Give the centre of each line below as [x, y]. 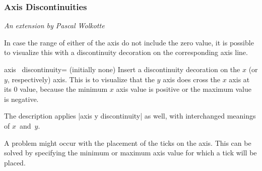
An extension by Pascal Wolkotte [54, 25]
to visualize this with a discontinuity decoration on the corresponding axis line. [126, 52]
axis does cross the [192, 79]
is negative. [21, 99]
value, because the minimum [64, 89]
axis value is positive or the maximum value [184, 89]
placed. [15, 162]
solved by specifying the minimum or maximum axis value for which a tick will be [130, 153]
